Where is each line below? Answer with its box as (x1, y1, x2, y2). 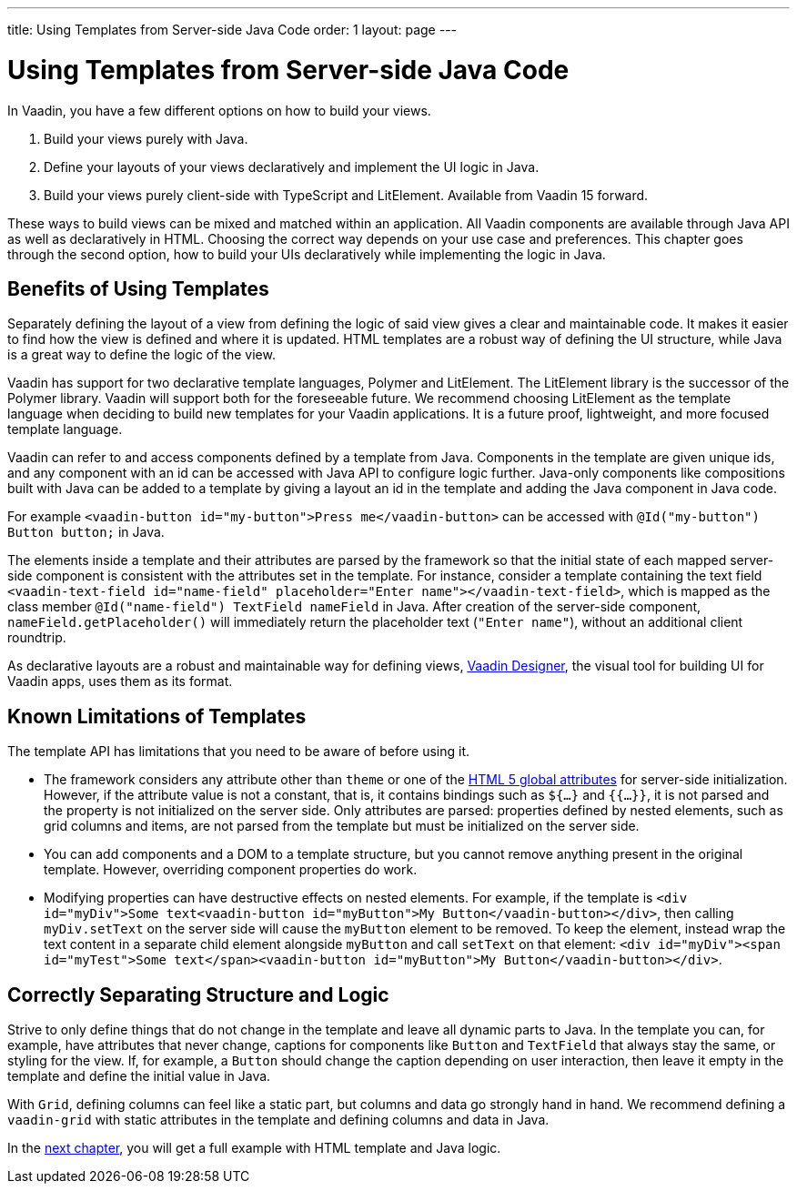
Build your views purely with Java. (44, 130, 248, 146)
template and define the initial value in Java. (7, 1068, 271, 1085)
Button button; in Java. (7, 524, 165, 540)
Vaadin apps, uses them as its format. (7, 673, 233, 690)
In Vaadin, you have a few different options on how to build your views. (7, 102, 431, 118)
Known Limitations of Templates (7, 704, 307, 728)
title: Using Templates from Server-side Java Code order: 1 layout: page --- (7, 22, 458, 37)
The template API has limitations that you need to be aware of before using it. (7, 743, 470, 760)
